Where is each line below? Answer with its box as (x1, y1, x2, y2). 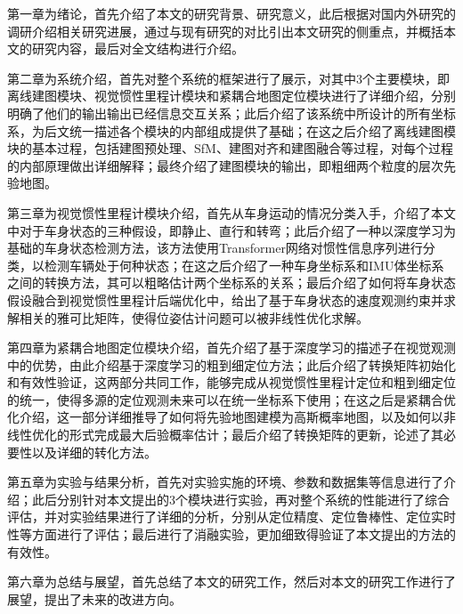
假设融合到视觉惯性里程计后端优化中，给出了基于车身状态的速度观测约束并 (7, 290, 443, 309)
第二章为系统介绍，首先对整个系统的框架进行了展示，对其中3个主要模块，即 (7, 69, 450, 87)
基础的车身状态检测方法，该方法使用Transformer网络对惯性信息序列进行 (7, 238, 423, 257)
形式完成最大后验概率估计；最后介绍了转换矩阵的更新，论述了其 (69, 425, 443, 444)
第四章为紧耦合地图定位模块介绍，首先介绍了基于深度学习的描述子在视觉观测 (7, 338, 456, 357)
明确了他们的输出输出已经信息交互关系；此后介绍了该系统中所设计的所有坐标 (7, 103, 456, 122)
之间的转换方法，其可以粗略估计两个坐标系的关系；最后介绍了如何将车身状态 (7, 273, 456, 292)
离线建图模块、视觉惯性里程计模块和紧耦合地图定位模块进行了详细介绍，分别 (7, 86, 456, 105)
